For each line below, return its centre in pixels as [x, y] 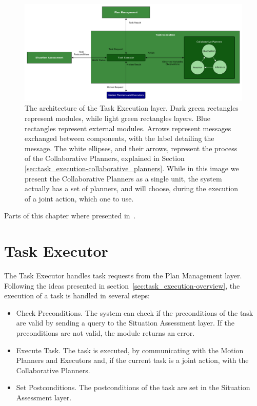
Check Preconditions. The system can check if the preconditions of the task [135, 312]
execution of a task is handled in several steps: [77, 296]
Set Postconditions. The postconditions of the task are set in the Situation [133, 387]
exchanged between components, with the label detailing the [120, 138]
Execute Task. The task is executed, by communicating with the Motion [130, 350]
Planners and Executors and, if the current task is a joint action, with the [132, 360]
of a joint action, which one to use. [79, 198]
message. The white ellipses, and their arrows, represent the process [131, 148]
